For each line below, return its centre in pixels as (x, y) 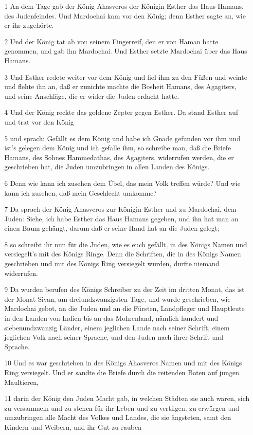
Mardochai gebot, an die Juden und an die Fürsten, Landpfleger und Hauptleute (125, 308)
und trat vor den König (39, 121)
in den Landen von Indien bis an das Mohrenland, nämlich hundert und (111, 318)
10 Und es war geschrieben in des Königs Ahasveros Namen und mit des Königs (123, 363)
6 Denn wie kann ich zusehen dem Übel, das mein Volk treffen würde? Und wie (123, 183)
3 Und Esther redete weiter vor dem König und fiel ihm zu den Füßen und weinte (126, 77)
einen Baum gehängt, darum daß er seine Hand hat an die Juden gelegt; (112, 228)
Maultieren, (22, 382)
